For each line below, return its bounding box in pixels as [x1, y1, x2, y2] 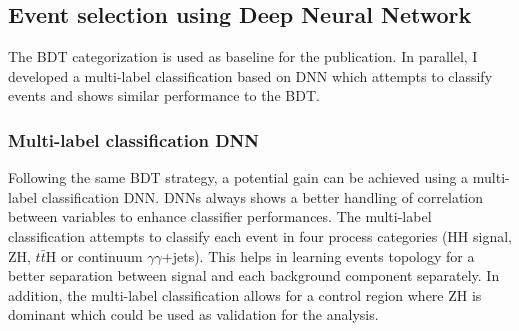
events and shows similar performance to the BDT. [8, 85, 320, 106]
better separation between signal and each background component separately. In [8, 265, 500, 286]
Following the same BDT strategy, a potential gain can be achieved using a [8, 167, 469, 188]
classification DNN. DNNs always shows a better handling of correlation [41, 186, 484, 207]
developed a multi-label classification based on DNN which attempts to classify [8, 65, 493, 86]
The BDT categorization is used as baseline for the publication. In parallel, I [8, 46, 478, 67]
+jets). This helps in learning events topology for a [161, 245, 475, 266]
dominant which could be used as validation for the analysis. [8, 304, 379, 325]
